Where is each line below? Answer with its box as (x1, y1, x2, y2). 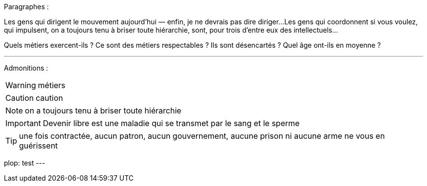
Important (5, 118, 41, 128)
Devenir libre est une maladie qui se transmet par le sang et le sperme (42, 118, 300, 128)
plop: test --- (4, 159, 45, 167)
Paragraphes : (4, 2, 49, 11)
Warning (5, 80, 36, 90)
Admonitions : (4, 64, 48, 72)
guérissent (19, 141, 58, 150)
